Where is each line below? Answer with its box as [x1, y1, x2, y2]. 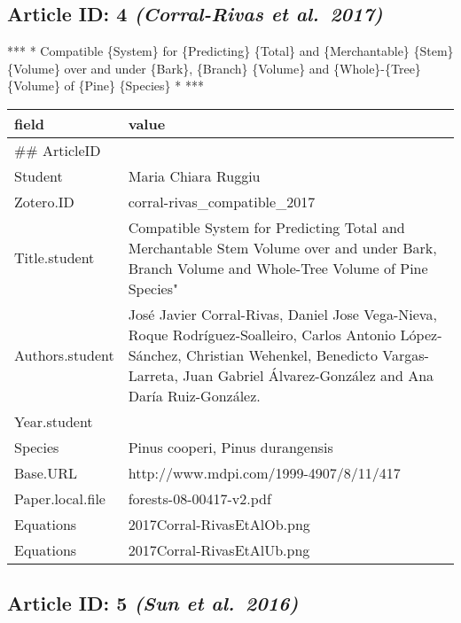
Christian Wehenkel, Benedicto [186, 344, 378, 365]
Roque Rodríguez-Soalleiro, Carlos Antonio [128, 323, 396, 345]
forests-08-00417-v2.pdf [128, 487, 271, 509]
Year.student [14, 410, 93, 432]
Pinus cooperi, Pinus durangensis [128, 436, 333, 457]
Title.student [14, 247, 95, 269]
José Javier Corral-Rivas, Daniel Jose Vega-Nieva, [128, 303, 437, 324]
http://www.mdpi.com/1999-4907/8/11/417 [128, 462, 401, 483]
